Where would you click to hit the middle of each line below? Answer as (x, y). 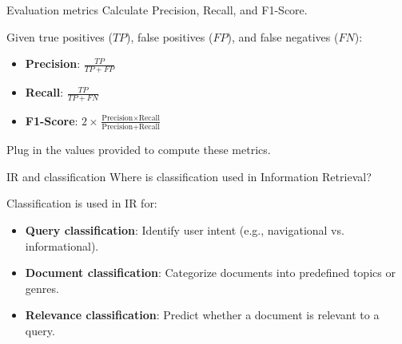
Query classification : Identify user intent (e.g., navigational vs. (185, 229)
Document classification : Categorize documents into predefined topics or (210, 273)
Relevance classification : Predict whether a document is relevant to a (202, 315)
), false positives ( (170, 36)
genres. (42, 288)
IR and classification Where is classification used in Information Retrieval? (189, 176)
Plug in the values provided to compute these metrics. (139, 150)
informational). (62, 245)
